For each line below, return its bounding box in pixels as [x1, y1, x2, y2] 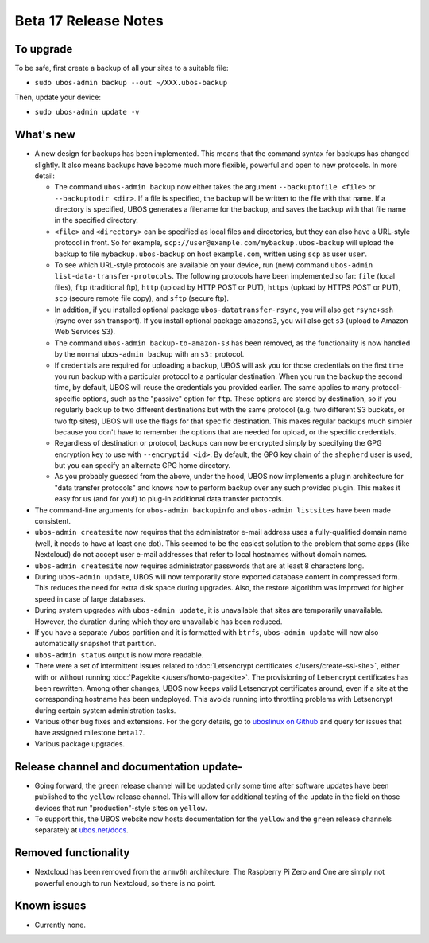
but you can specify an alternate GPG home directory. [54, 461, 231, 470]
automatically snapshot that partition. [34, 639, 157, 649]
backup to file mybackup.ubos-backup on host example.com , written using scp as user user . [54, 249, 368, 259]
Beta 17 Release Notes [14, 12, 164, 29]
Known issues [14, 899, 87, 913]
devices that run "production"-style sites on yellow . [34, 803, 207, 812]
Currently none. [34, 920, 87, 929]
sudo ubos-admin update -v [34, 107, 140, 117]
